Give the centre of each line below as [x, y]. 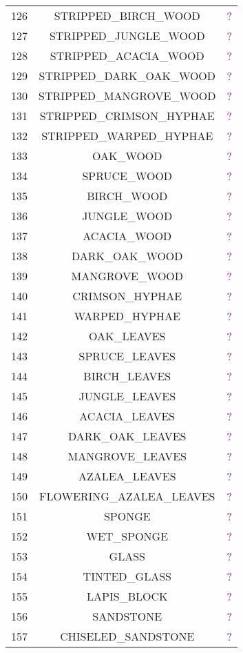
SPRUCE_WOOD [127, 176]
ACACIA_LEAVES [127, 416]
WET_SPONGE [127, 536]
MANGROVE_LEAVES [127, 456]
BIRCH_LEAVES [127, 376]
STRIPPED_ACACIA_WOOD [127, 56]
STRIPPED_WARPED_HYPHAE [127, 136]
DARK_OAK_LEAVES [127, 436]
